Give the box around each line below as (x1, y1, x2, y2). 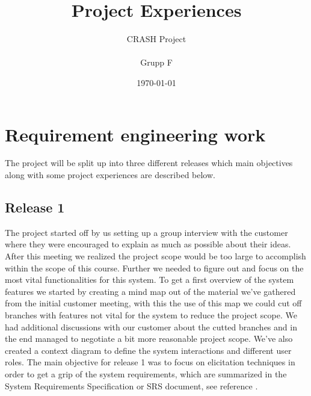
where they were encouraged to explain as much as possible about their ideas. (5, 238, 291, 250)
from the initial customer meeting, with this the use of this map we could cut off (5, 297, 302, 309)
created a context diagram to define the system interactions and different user (5, 344, 292, 356)
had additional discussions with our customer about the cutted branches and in (5, 320, 297, 333)
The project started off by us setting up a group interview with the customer (5, 226, 288, 238)
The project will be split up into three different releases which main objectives (5, 156, 293, 169)
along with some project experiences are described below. (5, 169, 215, 181)
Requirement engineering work (5, 122, 266, 146)
